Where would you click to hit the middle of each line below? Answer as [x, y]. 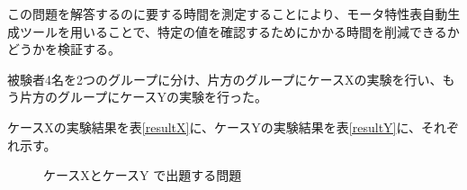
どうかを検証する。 [64, 49]
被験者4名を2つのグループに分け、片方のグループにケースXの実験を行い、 [225, 79]
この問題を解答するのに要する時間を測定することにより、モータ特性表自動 [228, 14]
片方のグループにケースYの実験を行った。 [143, 97]
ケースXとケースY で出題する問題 [143, 175]
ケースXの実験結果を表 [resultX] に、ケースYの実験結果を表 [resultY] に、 [215, 127]
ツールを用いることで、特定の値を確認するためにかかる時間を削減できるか [239, 31]
